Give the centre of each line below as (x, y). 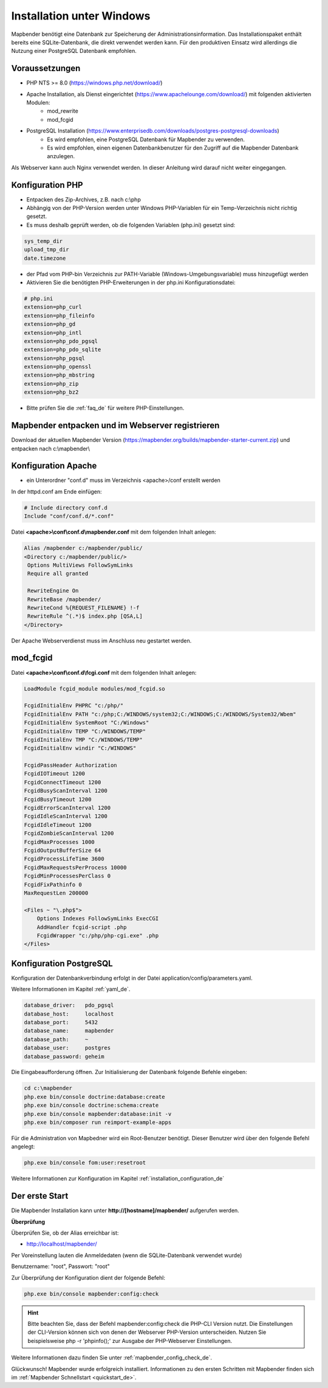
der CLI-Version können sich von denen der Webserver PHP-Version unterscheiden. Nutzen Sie (147, 1332)
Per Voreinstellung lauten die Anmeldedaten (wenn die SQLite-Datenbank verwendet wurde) (127, 1255)
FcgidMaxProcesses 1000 (60, 842)
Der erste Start (40, 1196)
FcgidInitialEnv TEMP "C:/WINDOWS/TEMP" (85, 731)
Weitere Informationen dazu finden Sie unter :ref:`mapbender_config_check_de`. (112, 1358)
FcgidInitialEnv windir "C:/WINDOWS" (80, 748)
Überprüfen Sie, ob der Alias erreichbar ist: (65, 1233)
